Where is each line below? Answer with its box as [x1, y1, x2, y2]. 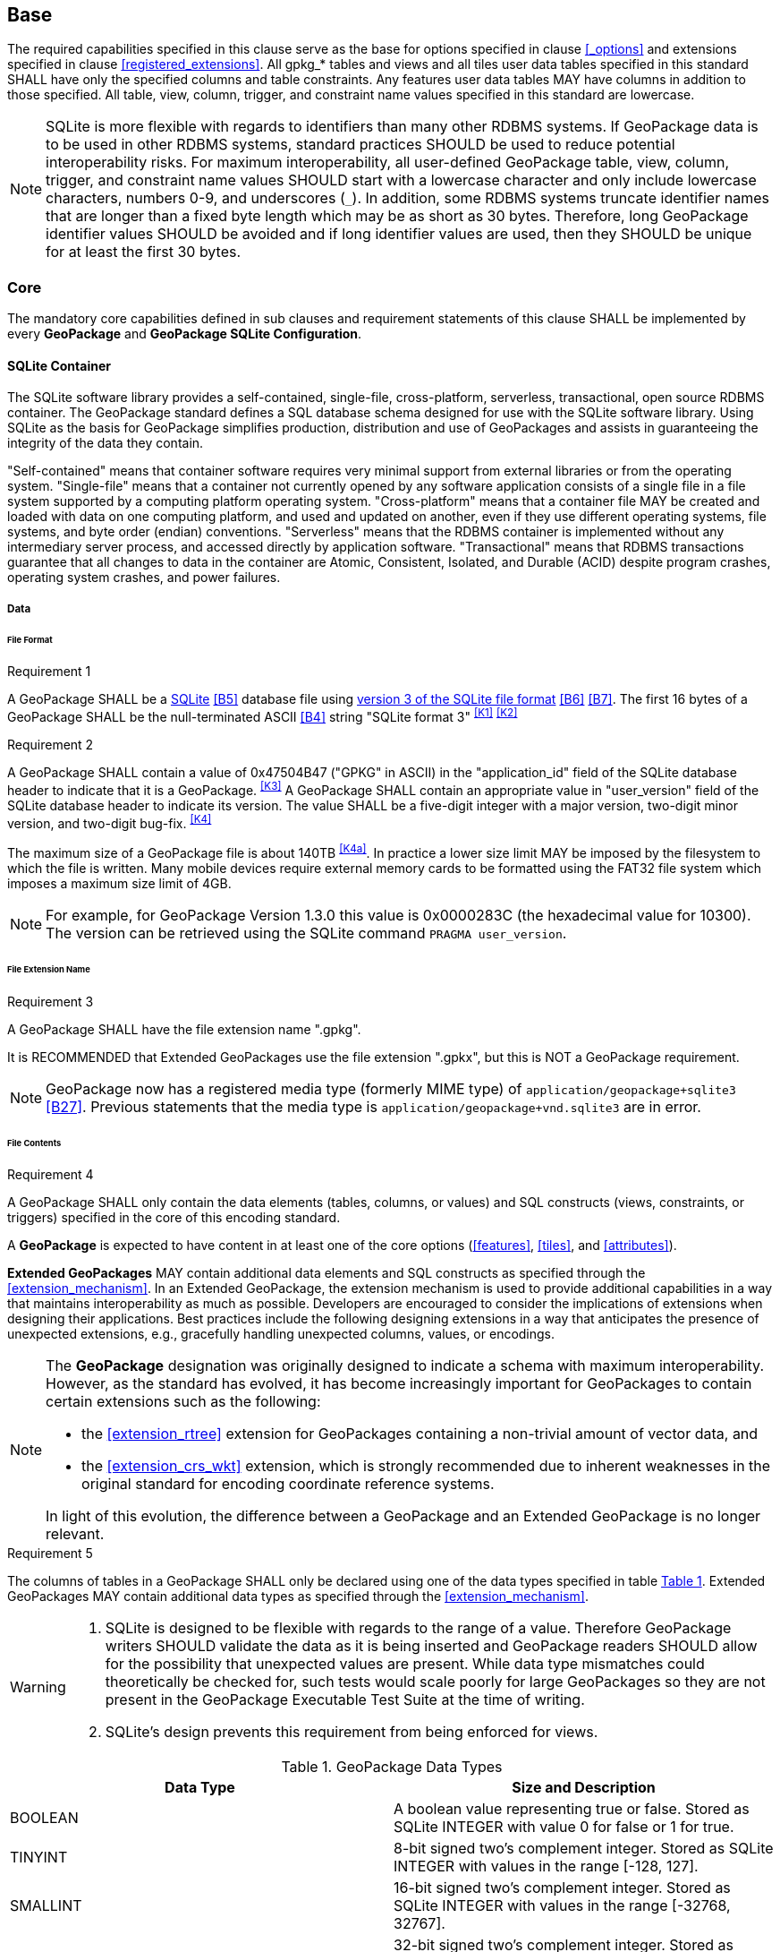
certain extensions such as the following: [46, 1392, 321, 1411]
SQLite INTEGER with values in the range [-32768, [394, 1896, 731, 1915]
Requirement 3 [7, 993, 94, 1009]
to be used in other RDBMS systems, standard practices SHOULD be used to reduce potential [46, 135, 675, 154]
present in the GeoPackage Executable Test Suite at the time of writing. [105, 1691, 585, 1709]
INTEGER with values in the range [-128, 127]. [394, 1857, 699, 1876]
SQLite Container [7, 357, 111, 373]
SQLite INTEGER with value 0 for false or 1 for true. [394, 1818, 734, 1836]
